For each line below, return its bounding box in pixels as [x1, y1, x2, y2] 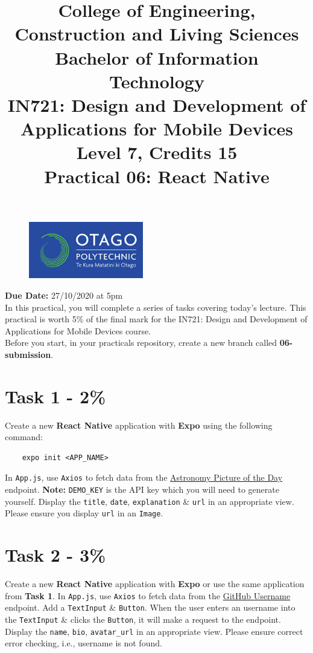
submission [5, 348, 51, 360]
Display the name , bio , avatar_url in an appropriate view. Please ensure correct [5, 625, 303, 637]
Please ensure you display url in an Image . [5, 507, 163, 519]
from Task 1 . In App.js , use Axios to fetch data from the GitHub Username [5, 589, 291, 602]
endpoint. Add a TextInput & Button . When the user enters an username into [5, 601, 296, 614]
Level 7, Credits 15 [76, 140, 238, 164]
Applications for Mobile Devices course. [5, 324, 151, 337]
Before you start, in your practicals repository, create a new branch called [5, 336, 277, 349]
